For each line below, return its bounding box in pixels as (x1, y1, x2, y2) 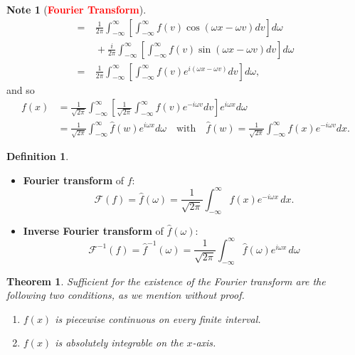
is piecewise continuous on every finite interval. (55, 311, 261, 326)
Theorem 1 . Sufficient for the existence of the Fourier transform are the (6, 273, 326, 288)
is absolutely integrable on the (55, 335, 184, 350)
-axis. (192, 335, 216, 350)
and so (6, 82, 35, 97)
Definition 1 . (6, 149, 69, 164)
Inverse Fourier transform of (23, 223, 164, 238)
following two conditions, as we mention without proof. (6, 287, 245, 302)
